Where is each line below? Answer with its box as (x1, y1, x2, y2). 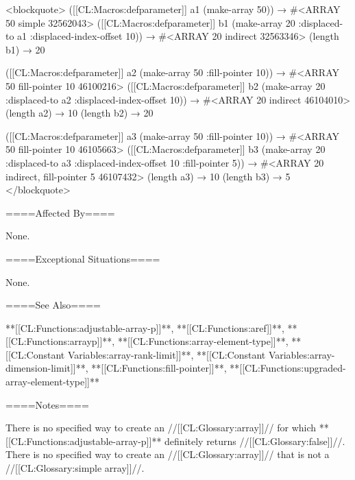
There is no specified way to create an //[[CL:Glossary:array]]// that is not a (5, 447, 330, 461)
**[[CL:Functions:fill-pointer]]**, (91, 361, 227, 375)
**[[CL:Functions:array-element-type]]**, (117, 334, 289, 348)
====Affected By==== (5, 205, 115, 219)
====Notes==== (5, 397, 89, 411)
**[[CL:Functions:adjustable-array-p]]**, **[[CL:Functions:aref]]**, (5, 320, 284, 335)
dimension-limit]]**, (5, 361, 88, 375)
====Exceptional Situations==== (5, 251, 160, 265)
